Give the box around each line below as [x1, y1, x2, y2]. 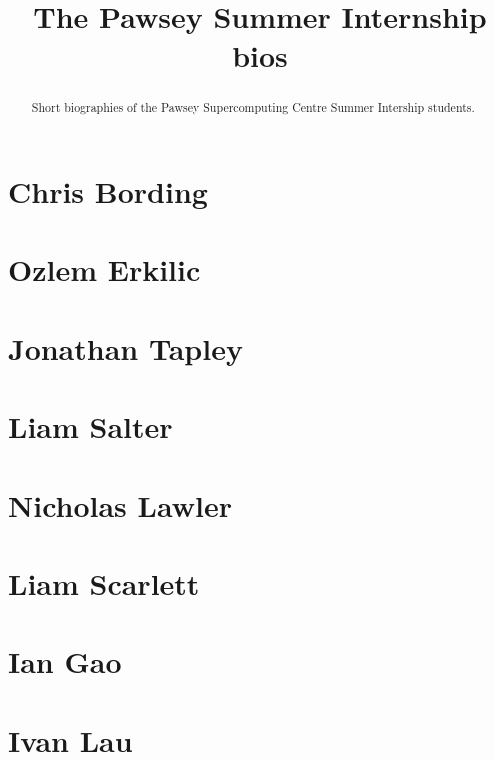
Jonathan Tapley [8, 327, 243, 368]
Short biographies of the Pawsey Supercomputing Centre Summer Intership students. [31, 99, 475, 116]
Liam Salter [8, 406, 173, 447]
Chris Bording [8, 171, 208, 212]
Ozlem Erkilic [8, 249, 201, 290]
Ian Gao [8, 641, 122, 682]
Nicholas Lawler [8, 484, 232, 525]
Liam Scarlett [8, 562, 200, 603]
